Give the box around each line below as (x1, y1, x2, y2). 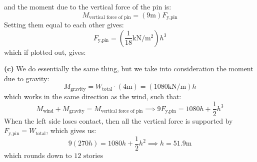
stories (83, 152, 103, 160)
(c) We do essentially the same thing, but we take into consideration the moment (4, 63, 253, 74)
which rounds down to (4, 150, 72, 160)
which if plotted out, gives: (4, 46, 86, 57)
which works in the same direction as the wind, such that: (4, 91, 181, 101)
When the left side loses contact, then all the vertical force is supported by (4, 115, 233, 126)
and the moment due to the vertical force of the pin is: (4, 1, 171, 11)
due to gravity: (4, 73, 49, 83)
